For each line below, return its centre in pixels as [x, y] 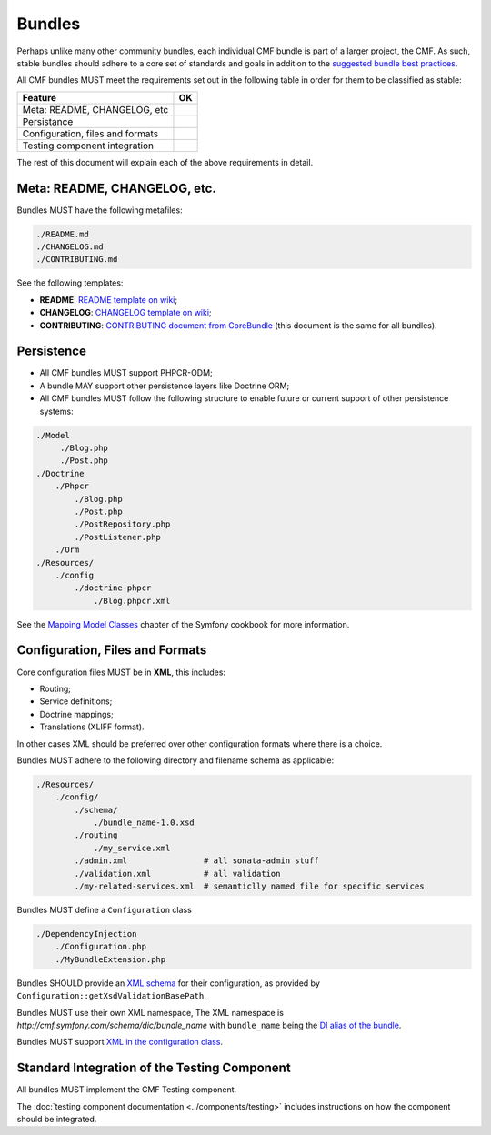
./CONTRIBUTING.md [77, 260]
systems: [56, 411]
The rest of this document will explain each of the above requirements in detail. [165, 162]
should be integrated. [57, 1120]
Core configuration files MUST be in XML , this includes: [121, 672]
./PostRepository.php [122, 524]
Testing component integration [88, 146]
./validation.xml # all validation [177, 874]
